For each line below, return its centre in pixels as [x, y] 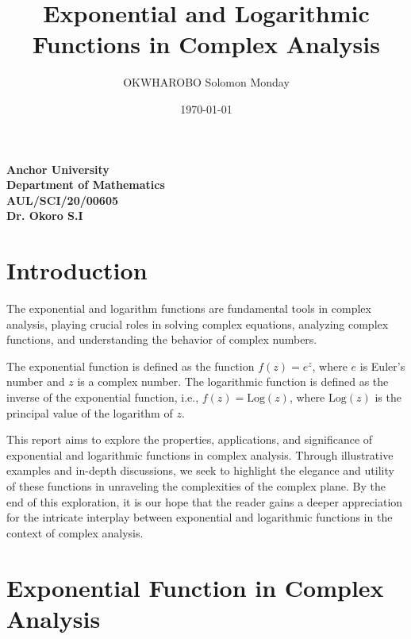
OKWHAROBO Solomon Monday [206, 82]
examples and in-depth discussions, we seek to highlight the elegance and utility [200, 470]
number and [36, 381]
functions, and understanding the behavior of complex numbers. [162, 339]
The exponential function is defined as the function [131, 366]
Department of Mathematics [86, 185]
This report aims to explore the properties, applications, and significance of [190, 439]
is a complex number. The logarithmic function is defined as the [233, 381]
